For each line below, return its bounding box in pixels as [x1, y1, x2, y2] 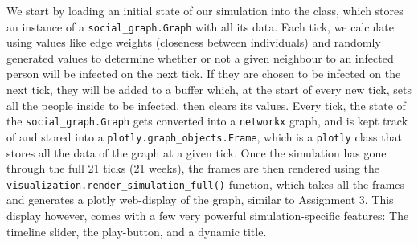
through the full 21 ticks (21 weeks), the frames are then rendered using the [6, 160, 380, 177]
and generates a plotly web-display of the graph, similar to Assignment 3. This [6, 191, 394, 208]
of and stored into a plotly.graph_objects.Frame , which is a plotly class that [6, 128, 402, 145]
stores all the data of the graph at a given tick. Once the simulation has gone [6, 144, 387, 161]
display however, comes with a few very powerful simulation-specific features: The [6, 206, 409, 223]
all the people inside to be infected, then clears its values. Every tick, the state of [6, 96, 406, 113]
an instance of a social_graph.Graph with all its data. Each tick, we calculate [6, 18, 394, 35]
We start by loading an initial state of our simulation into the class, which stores [6, 2, 404, 18]
